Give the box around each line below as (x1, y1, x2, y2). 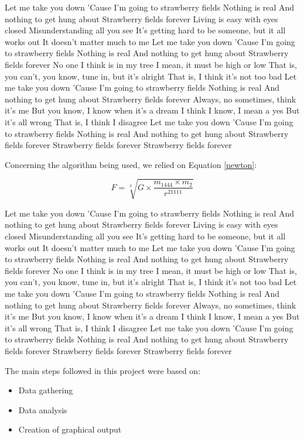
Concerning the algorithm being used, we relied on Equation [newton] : (5, 158, 257, 170)
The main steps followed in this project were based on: (5, 364, 201, 376)
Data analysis (18, 403, 67, 416)
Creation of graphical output (18, 423, 122, 435)
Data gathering (18, 384, 73, 396)
